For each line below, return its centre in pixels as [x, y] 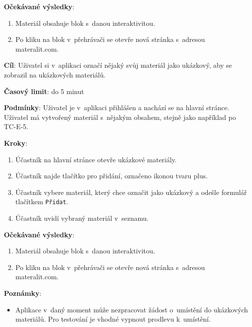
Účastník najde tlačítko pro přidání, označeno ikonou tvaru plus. [111, 176]
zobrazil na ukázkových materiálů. [55, 74]
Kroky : [16, 143]
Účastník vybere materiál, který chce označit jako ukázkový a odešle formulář [131, 192]
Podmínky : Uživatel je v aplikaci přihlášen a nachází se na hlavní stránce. [117, 107]
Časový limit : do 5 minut [44, 91]
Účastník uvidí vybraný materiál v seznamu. [82, 218]
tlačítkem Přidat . [42, 202]
